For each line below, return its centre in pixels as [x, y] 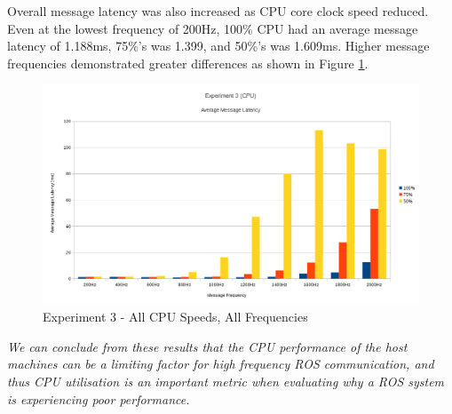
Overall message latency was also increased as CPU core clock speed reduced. [218, 11]
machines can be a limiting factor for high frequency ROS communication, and [221, 364]
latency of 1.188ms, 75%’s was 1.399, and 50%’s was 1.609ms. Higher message [218, 46]
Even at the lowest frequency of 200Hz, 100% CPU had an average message [213, 28]
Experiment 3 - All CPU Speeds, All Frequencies [175, 317]
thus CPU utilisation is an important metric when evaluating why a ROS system [226, 381]
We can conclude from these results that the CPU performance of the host [207, 346]
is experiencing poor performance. [99, 398]
